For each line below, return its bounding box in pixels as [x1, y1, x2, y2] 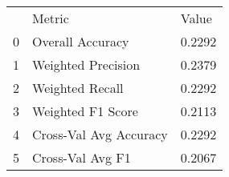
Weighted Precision [32, 55, 141, 74]
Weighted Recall [32, 78, 124, 97]
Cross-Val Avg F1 [32, 148, 131, 167]
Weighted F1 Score [32, 102, 138, 120]
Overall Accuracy [32, 32, 129, 50]
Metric [32, 9, 69, 27]
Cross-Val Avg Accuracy [32, 125, 168, 143]
